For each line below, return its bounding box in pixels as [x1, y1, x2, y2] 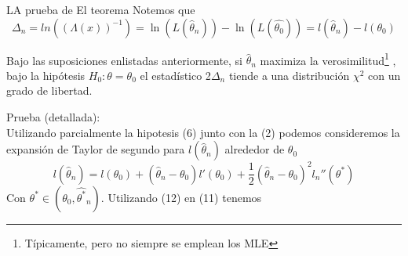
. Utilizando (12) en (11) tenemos [100, 189, 262, 205]
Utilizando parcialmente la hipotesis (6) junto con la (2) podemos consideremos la [6, 124, 400, 140]
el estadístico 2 [140, 67, 211, 83]
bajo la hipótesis [6, 67, 86, 83]
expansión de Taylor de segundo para [6, 141, 185, 157]
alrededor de [224, 141, 285, 157]
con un [368, 67, 401, 83]
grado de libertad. [6, 82, 93, 99]
